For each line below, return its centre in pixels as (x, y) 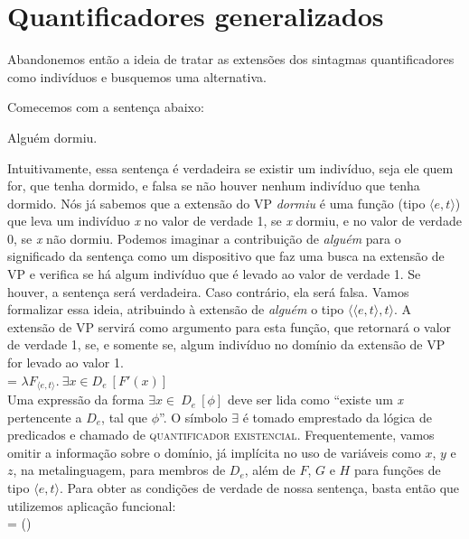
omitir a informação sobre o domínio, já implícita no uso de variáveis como (214, 452)
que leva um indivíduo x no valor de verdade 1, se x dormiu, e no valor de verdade (234, 221)
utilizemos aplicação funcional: (92, 505)
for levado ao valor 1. (66, 362)
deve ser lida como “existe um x (315, 400)
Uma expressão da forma (76, 400)
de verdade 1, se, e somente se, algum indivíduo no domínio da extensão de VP (226, 344)
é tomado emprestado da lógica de (338, 417)
